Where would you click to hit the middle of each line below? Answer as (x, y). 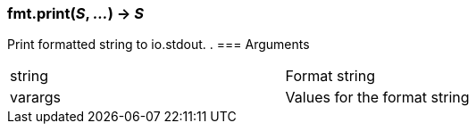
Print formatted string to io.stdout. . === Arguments (159, 45)
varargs (35, 98)
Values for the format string (377, 98)
